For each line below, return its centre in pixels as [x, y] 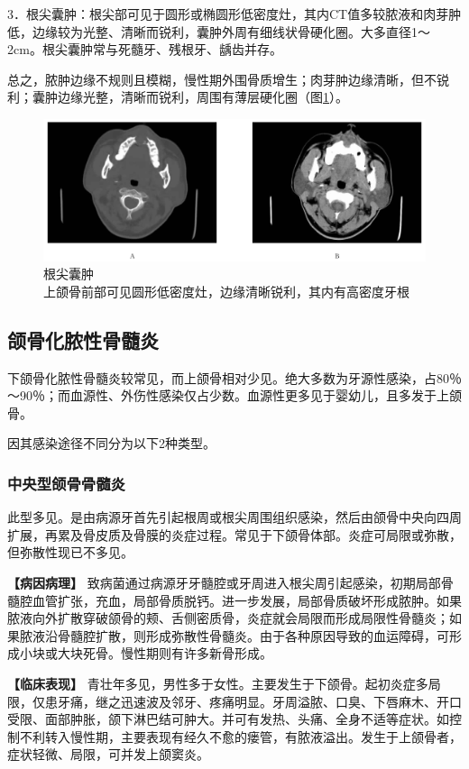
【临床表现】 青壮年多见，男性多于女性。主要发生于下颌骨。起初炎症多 [218, 684]
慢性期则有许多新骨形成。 [196, 653]
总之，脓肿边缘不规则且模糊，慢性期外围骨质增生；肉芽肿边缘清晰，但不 [222, 79]
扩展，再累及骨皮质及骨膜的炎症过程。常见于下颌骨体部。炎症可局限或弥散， [234, 534]
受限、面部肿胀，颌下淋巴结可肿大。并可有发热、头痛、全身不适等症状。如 [228, 719]
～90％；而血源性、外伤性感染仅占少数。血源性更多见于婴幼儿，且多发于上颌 [234, 395]
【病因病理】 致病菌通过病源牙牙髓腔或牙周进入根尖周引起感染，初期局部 [224, 583]
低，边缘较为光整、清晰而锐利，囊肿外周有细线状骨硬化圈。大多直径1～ [219, 31]
